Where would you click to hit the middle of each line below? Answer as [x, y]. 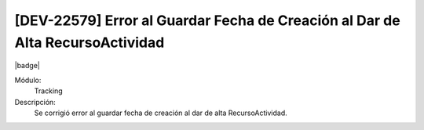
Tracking [48, 91]
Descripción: [35, 102]
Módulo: [28, 80]
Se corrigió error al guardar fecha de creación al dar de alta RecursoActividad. [161, 113]
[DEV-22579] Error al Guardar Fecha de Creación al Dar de [207, 20]
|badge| [27, 66]
